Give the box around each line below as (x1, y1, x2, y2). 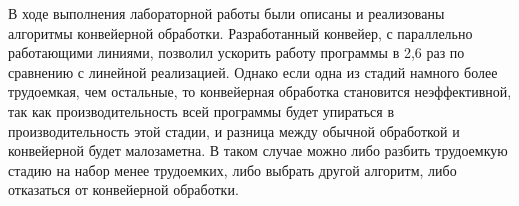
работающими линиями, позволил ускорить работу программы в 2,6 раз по (8, 42, 465, 63)
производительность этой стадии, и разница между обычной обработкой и (8, 120, 460, 141)
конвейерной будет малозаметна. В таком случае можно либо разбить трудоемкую (8, 140, 508, 161)
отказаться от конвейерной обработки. (8, 179, 239, 200)
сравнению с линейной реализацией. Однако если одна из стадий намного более (8, 61, 498, 82)
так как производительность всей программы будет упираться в (8, 100, 395, 121)
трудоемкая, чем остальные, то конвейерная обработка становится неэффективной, (8, 81, 512, 102)
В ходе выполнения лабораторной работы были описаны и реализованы (8, 3, 445, 23)
